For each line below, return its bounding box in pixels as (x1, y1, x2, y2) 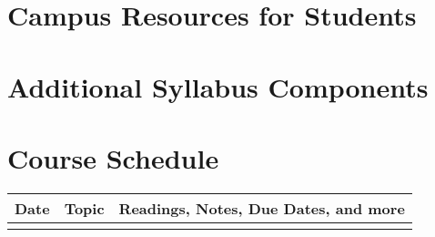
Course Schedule (7, 139, 219, 176)
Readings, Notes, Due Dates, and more (118, 197, 405, 219)
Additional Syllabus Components (7, 67, 429, 105)
